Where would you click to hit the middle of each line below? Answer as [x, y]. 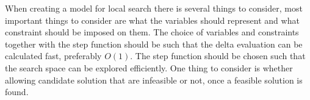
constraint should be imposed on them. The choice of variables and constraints [152, 32]
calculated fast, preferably [53, 56]
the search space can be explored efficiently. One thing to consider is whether [149, 67]
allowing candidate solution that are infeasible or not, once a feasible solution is [154, 80]
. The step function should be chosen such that [218, 56]
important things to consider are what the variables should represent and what [152, 20]
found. [17, 92]
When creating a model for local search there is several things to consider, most [154, 8]
